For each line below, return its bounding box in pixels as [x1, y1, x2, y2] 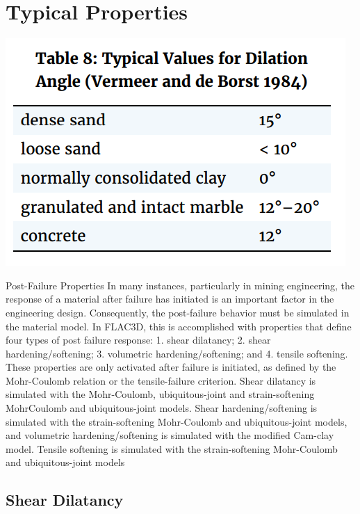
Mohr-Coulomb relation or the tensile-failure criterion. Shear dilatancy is [6, 373, 316, 387]
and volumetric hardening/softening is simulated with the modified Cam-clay [6, 428, 334, 442]
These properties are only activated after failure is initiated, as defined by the [6, 360, 336, 374]
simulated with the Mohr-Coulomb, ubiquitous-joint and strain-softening [6, 387, 315, 401]
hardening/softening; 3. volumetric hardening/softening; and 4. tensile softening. [6, 346, 348, 360]
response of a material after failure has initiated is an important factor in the [6, 291, 334, 306]
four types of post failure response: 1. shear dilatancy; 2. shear [6, 332, 271, 347]
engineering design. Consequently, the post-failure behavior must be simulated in [6, 305, 350, 319]
